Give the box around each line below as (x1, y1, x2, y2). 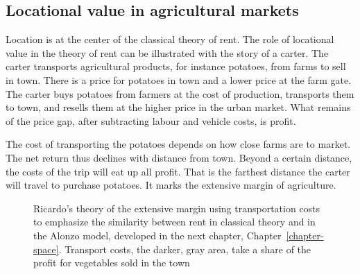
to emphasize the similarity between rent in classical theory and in (33, 214, 316, 229)
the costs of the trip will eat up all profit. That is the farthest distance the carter (6, 164, 350, 178)
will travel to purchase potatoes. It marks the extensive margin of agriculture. (6, 178, 336, 192)
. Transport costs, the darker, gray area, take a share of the (58, 241, 311, 256)
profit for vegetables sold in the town (33, 255, 190, 270)
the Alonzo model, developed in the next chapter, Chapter (33, 228, 282, 242)
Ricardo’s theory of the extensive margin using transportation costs (33, 200, 320, 215)
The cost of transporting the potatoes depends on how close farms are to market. (6, 137, 351, 151)
